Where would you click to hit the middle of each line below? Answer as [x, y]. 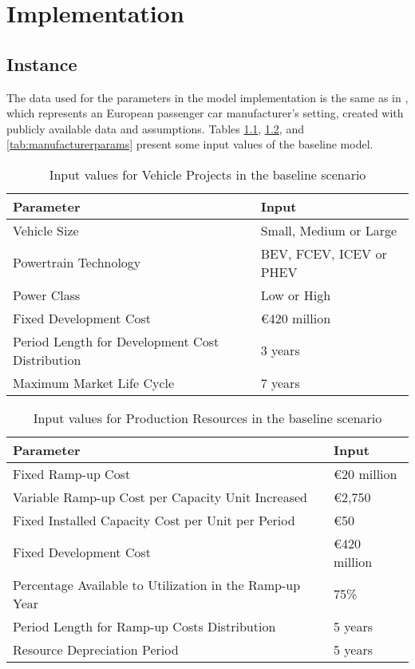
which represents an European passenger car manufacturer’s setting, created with [205, 113]
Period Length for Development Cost [116, 341]
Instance [42, 63]
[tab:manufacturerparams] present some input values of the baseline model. [190, 144]
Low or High [296, 295]
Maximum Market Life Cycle [94, 382]
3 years [280, 350]
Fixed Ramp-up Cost [72, 473]
